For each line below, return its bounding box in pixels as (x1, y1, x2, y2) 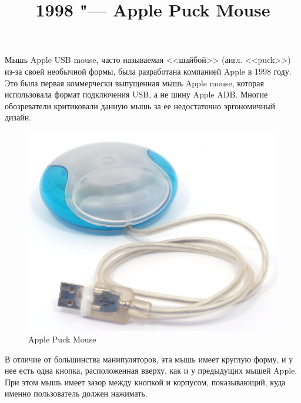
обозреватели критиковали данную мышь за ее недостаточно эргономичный (5, 99, 276, 112)
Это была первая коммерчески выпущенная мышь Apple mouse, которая (5, 76, 264, 89)
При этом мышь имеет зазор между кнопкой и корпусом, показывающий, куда (5, 375, 286, 388)
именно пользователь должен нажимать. (5, 387, 148, 399)
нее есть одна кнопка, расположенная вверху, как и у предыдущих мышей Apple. (5, 364, 297, 377)
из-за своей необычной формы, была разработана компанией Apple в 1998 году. (5, 65, 292, 77)
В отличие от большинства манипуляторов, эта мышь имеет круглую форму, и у (5, 352, 293, 365)
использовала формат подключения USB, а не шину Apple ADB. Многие (5, 88, 268, 100)
